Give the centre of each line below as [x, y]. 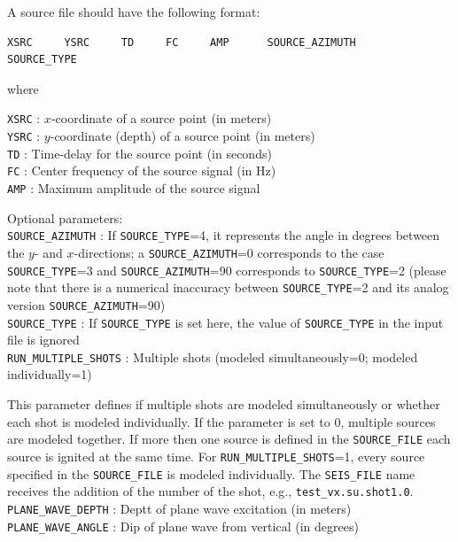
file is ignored [43, 340]
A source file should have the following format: [134, 12]
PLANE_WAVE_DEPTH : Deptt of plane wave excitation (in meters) [179, 508]
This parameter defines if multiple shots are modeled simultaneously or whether [224, 404]
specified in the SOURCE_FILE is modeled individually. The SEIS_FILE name [211, 473]
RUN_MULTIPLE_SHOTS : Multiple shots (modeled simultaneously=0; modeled [213, 356]
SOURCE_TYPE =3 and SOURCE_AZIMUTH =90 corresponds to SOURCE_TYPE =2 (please [227, 270]
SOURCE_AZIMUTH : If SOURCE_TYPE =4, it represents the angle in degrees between [224, 235]
